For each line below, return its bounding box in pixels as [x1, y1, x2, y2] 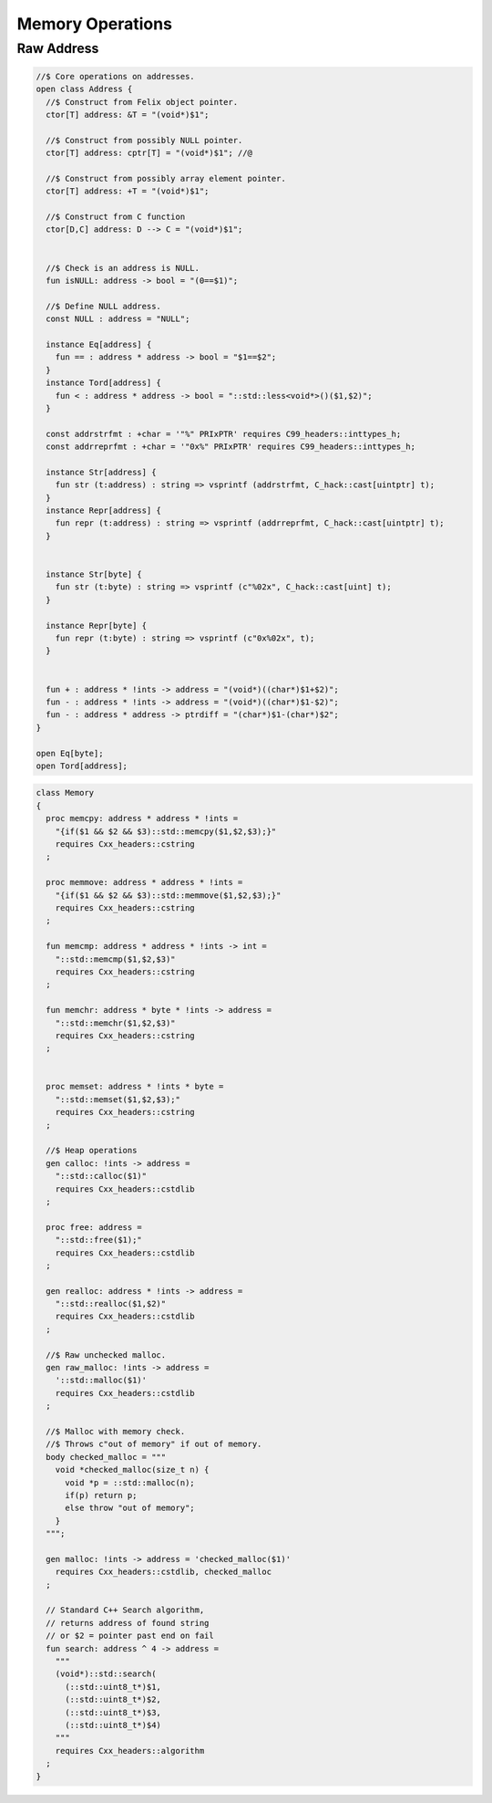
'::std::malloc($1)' [55, 1375, 148, 1386]
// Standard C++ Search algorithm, [46, 1605, 205, 1615]
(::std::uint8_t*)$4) [65, 1720, 161, 1730]
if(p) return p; [65, 1490, 138, 1500]
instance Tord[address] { [46, 378, 161, 388]
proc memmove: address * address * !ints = [46, 877, 243, 888]
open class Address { [36, 84, 133, 95]
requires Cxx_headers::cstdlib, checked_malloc [55, 1567, 272, 1578]
